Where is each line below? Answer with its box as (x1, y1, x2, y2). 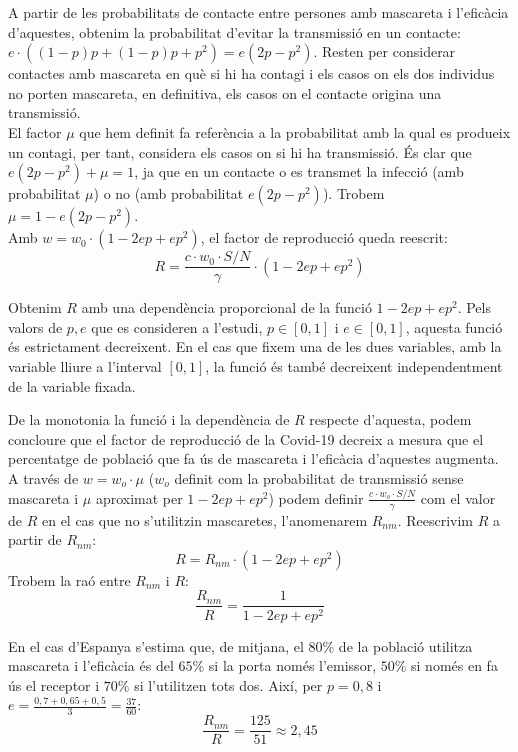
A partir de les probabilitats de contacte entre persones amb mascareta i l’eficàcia (8, 2, 509, 22)
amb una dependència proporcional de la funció (81, 297, 372, 318)
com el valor (420, 487, 496, 508)
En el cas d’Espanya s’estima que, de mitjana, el (8, 635, 304, 656)
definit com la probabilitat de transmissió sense (174, 467, 464, 488)
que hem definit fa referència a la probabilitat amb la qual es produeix (79, 121, 511, 142)
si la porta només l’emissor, (208, 655, 377, 676)
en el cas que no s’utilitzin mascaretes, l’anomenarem (41, 509, 368, 530)
